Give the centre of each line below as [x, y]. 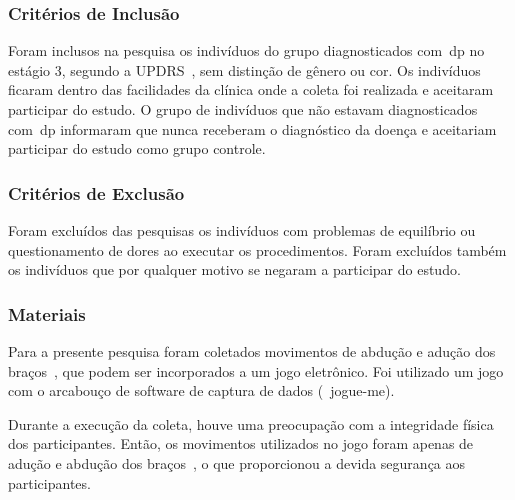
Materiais [47, 313]
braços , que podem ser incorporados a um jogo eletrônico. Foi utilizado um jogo [256, 370]
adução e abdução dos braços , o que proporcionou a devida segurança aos [237, 462]
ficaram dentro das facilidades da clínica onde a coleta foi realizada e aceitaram [251, 89]
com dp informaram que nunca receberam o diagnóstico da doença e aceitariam [252, 128]
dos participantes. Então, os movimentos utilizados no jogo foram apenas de [241, 443]
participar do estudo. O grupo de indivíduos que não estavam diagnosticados [243, 109]
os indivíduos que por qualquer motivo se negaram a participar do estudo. [234, 269]
